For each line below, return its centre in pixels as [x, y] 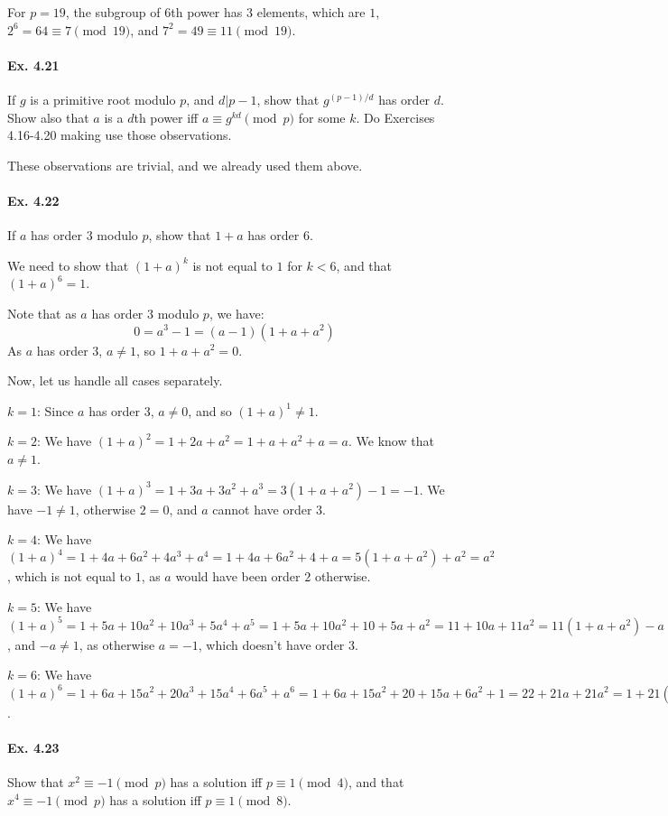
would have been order [238, 576]
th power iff [166, 117]
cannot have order [262, 509]
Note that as [42, 313]
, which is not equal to [69, 576]
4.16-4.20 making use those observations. [120, 135]
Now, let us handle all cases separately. [115, 380]
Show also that [48, 117]
